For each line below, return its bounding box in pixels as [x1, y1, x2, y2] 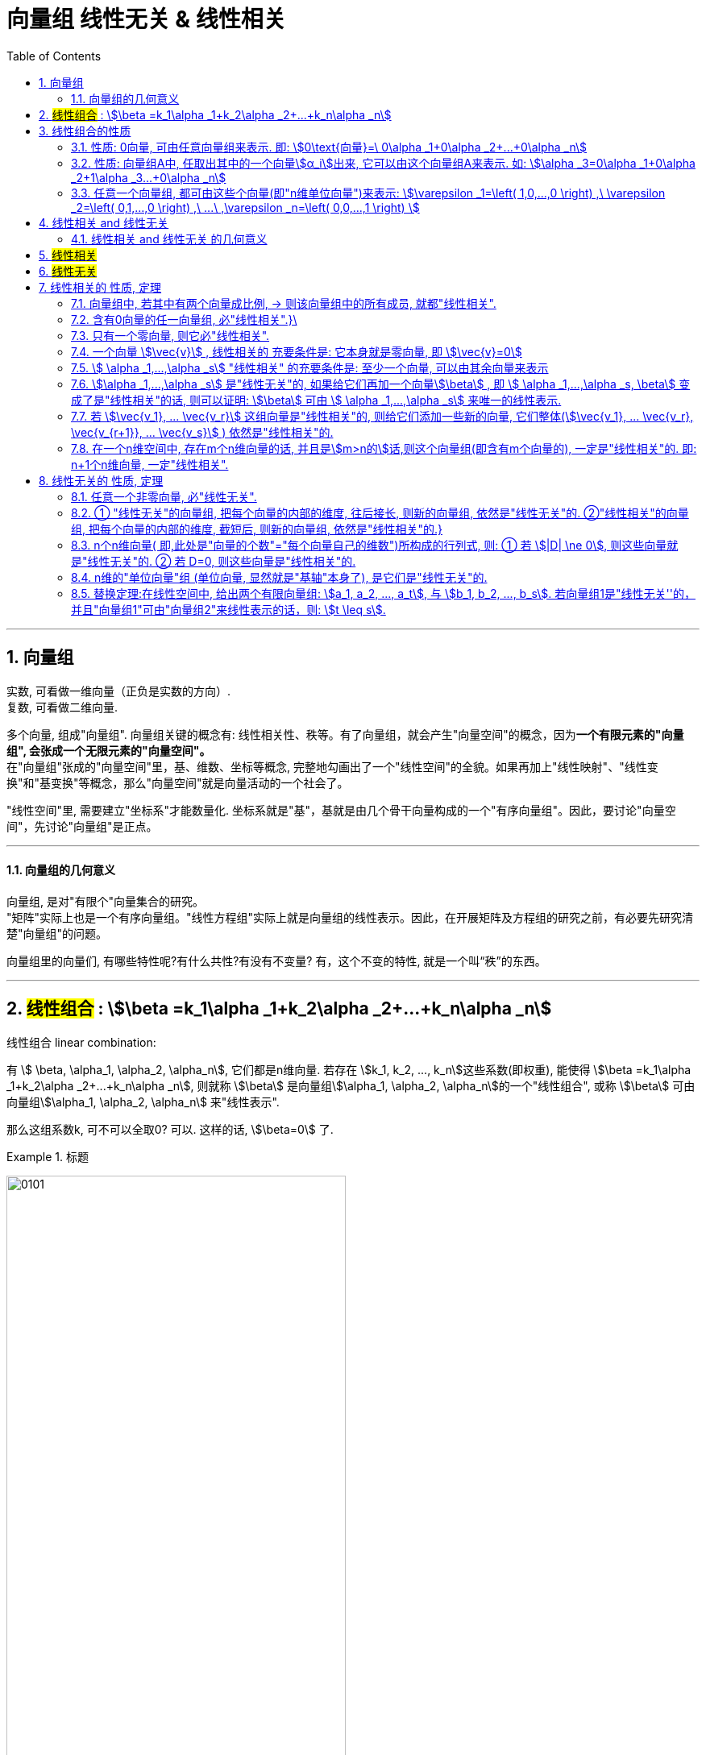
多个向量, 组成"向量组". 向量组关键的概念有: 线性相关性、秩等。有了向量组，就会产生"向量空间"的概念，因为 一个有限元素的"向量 [6, 727, 684, 741]
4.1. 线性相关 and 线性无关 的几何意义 [71, 231, 268, 246]
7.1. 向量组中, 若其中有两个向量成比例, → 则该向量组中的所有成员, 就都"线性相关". [71, 296, 496, 310]
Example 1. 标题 [6, 1149, 89, 1164]
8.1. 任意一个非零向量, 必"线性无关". [71, 489, 257, 504]
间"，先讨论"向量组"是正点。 [6, 819, 158, 833]
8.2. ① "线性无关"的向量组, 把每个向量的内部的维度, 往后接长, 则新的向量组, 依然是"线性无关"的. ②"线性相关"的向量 [71, 505, 689, 520]
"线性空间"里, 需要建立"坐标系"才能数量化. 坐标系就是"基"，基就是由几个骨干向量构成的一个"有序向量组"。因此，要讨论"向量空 [6, 803, 676, 817]
